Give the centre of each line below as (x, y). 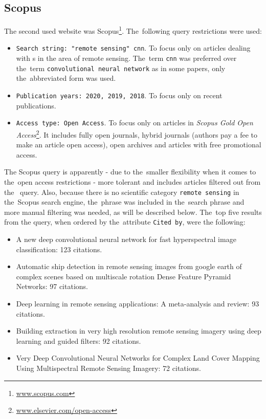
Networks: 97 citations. (52, 286)
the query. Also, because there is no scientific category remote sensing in (122, 192)
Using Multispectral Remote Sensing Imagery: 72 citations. (108, 368)
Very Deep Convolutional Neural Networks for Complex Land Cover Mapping (138, 358)
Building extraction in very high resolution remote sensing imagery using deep (139, 331)
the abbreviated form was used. (66, 78)
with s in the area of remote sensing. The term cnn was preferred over (126, 58)
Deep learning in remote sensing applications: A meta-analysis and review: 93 (138, 304)
